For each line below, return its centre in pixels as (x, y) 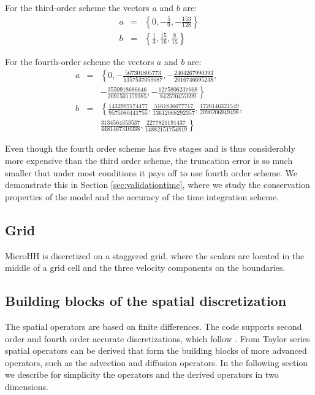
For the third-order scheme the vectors (77, 7)
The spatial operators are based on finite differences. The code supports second (154, 326)
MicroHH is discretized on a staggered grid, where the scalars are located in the (155, 255)
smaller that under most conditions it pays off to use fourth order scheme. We (151, 172)
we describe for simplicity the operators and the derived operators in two (142, 374)
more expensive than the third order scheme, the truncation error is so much (149, 160)
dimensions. (27, 386)
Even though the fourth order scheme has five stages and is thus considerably (150, 148)
